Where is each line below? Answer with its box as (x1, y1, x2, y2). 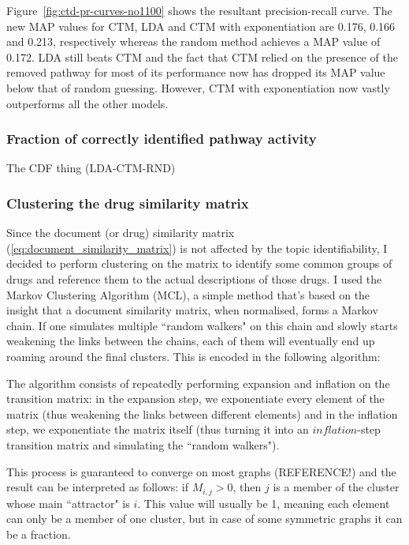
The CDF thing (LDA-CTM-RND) (6, 160, 176, 176)
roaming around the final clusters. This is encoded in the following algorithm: (6, 348, 381, 364)
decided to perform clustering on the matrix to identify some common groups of (6, 255, 392, 272)
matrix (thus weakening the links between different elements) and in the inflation (6, 405, 398, 422)
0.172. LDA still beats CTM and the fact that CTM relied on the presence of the (6, 48, 398, 65)
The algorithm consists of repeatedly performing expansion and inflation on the (6, 374, 390, 391)
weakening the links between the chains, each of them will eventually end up (6, 333, 375, 349)
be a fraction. (6, 525, 71, 542)
